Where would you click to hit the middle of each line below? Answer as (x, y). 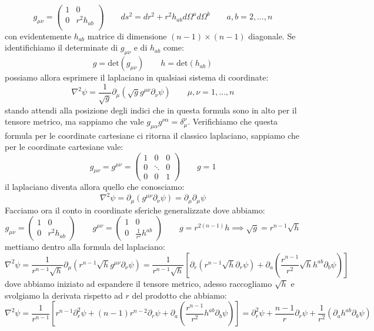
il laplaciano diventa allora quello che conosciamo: (95, 187)
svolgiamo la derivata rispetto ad (64, 295)
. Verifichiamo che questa (233, 121)
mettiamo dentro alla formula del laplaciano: (85, 247)
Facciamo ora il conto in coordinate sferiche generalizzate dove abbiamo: (135, 210)
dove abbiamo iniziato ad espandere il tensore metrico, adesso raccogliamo (138, 283)
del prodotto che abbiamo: (179, 295)
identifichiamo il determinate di (61, 47)
